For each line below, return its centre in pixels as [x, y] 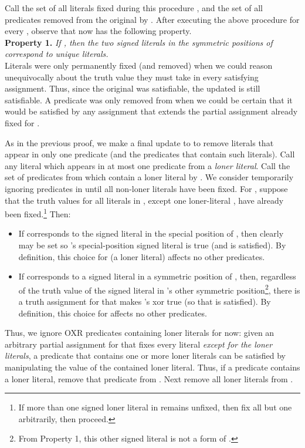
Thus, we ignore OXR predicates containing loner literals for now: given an [140, 333]
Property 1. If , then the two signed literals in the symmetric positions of [139, 42]
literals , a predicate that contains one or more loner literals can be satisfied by [145, 356]
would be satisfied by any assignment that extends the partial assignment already [151, 111]
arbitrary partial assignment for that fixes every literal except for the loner [139, 344]
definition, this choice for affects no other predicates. [113, 313]
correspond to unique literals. [57, 54]
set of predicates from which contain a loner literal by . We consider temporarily [149, 177]
